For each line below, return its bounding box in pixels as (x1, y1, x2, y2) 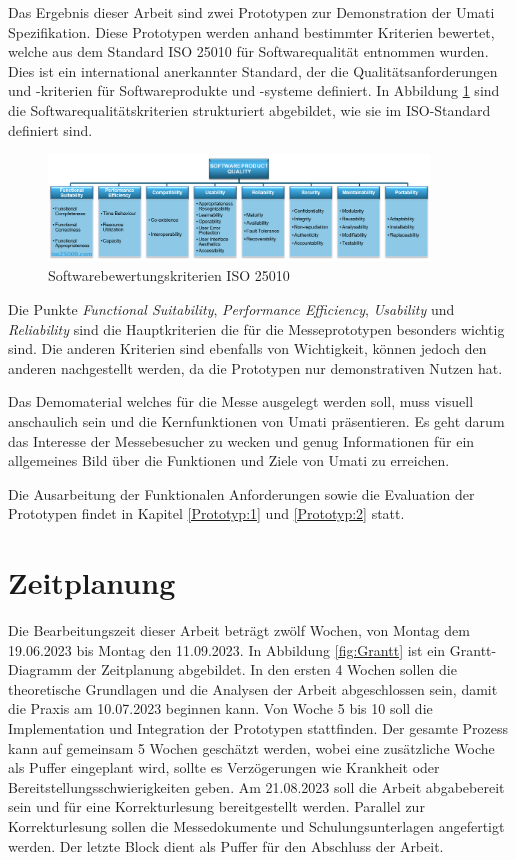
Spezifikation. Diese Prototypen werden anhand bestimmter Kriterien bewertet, (8, 21, 495, 42)
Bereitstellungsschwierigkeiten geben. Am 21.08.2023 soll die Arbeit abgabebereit (8, 776, 505, 797)
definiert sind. (8, 119, 93, 140)
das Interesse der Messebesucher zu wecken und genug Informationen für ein (8, 430, 475, 451)
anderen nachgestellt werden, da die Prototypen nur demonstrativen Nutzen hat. (8, 357, 503, 378)
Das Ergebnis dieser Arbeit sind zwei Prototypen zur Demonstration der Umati (8, 2, 495, 22)
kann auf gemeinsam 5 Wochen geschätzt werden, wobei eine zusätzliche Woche (8, 737, 495, 758)
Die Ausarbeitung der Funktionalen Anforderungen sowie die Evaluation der (8, 483, 475, 504)
